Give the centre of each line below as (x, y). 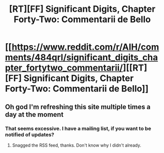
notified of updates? (30, 134)
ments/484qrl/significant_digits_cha (82, 58)
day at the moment (34, 115)
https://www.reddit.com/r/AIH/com (85, 47)
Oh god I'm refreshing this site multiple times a (78, 107)
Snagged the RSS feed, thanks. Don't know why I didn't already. (77, 145)
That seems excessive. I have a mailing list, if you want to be (78, 128)
